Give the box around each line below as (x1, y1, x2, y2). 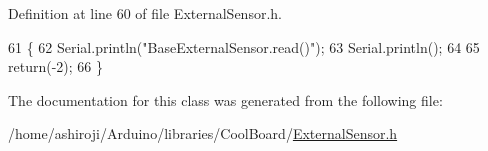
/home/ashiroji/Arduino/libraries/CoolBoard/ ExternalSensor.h (8, 123, 398, 144)
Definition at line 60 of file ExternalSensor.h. (8, 3, 282, 23)
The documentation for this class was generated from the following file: (8, 89, 443, 110)
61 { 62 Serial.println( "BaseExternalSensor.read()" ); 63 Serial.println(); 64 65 (8, 36, 480, 57)
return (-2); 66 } (8, 56, 103, 77)
